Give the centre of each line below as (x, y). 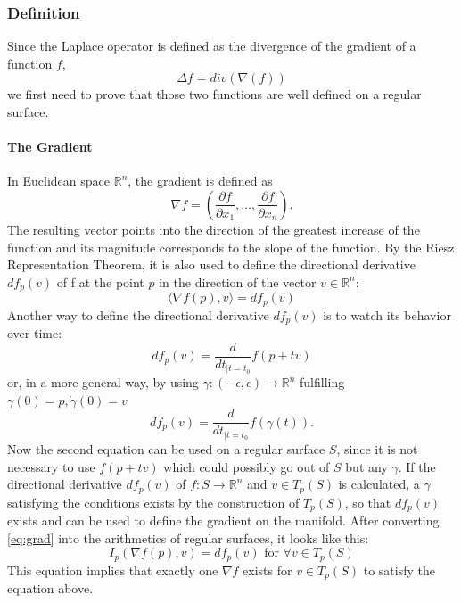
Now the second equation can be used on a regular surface (166, 448)
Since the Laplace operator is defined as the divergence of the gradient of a (212, 46)
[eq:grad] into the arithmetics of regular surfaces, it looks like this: (188, 537)
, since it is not (377, 448)
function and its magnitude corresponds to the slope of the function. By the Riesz (231, 247)
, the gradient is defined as (200, 181)
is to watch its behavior (387, 314)
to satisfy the (399, 570)
